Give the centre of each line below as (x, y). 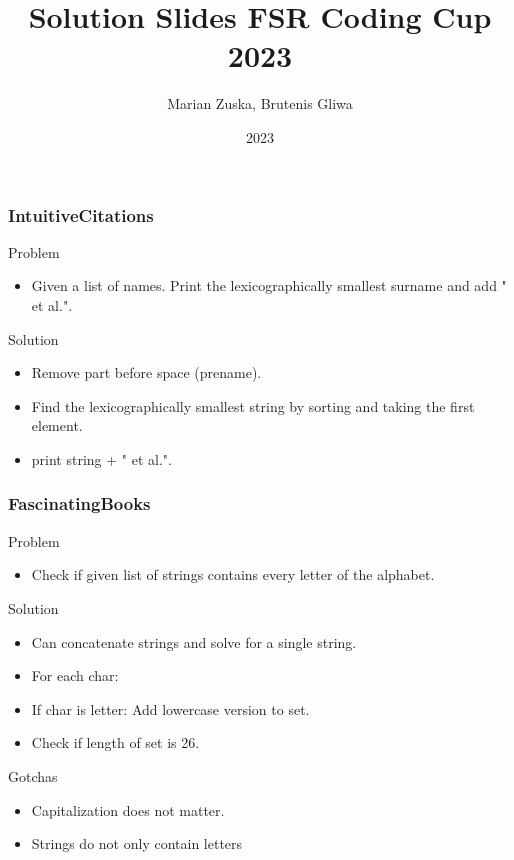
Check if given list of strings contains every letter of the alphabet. (233, 574)
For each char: (75, 675)
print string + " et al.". (101, 458)
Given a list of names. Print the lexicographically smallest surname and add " (269, 285)
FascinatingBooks (79, 503)
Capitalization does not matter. (128, 809)
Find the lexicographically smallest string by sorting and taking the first (253, 405)
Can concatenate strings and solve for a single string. (194, 641)
